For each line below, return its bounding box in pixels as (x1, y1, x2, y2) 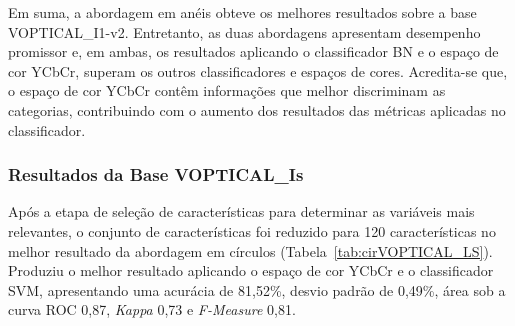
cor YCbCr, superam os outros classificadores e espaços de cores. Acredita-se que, (8, 60, 508, 81)
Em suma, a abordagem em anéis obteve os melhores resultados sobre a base (8, 2, 477, 22)
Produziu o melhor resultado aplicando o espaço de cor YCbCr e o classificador (8, 260, 494, 281)
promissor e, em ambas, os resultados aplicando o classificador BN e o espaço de (8, 41, 499, 62)
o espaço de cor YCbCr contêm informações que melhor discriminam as (8, 80, 446, 101)
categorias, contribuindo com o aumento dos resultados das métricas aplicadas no (8, 99, 506, 120)
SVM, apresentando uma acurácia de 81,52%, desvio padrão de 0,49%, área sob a (8, 279, 506, 300)
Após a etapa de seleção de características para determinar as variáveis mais (8, 201, 475, 222)
